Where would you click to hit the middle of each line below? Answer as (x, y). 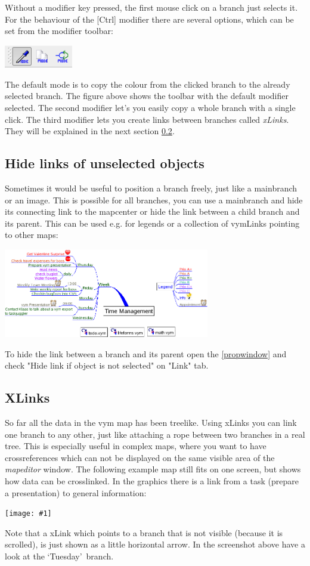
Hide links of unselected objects (105, 163)
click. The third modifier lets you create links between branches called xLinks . (147, 119)
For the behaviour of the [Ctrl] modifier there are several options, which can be (149, 19)
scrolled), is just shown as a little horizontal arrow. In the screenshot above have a (155, 544)
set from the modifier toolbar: (59, 31)
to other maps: (32, 235)
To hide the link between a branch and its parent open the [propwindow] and (146, 353)
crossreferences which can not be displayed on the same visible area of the (140, 457)
